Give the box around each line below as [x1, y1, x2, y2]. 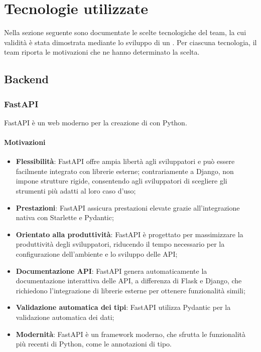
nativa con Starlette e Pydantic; [16, 212, 114, 223]
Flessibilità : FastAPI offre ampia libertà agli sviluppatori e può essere [16, 156, 235, 166]
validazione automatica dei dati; [16, 312, 114, 322]
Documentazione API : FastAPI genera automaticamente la [16, 265, 207, 276]
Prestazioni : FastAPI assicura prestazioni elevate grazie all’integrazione [16, 202, 240, 213]
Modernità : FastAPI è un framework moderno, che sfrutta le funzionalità [16, 328, 246, 339]
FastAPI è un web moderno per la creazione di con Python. [4, 117, 187, 127]
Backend [4, 71, 49, 87]
